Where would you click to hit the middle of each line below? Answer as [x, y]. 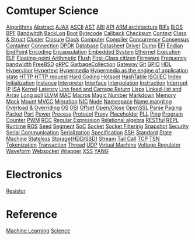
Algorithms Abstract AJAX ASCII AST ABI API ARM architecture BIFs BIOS [94, 27]
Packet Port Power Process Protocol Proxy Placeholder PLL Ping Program [95, 114]
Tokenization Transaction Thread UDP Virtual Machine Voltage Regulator [93, 145]
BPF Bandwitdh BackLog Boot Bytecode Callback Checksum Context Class [96, 33]
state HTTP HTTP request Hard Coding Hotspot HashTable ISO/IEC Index [94, 76]
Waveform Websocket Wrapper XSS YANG [58, 151]
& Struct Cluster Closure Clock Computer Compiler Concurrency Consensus [97, 39]
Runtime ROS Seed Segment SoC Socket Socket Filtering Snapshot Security [97, 126]
